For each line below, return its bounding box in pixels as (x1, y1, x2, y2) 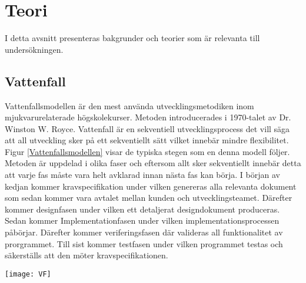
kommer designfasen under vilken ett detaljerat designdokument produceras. (5, 203, 280, 215)
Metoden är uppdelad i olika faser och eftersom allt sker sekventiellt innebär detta (5, 157, 301, 169)
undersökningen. (5, 43, 64, 55)
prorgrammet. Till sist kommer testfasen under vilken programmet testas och (5, 237, 283, 250)
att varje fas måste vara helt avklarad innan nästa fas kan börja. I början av (5, 169, 280, 181)
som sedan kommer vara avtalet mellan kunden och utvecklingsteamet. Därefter (5, 191, 292, 204)
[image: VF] (5, 269, 51, 278)
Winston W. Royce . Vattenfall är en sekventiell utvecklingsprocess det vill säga (5, 122, 290, 134)
